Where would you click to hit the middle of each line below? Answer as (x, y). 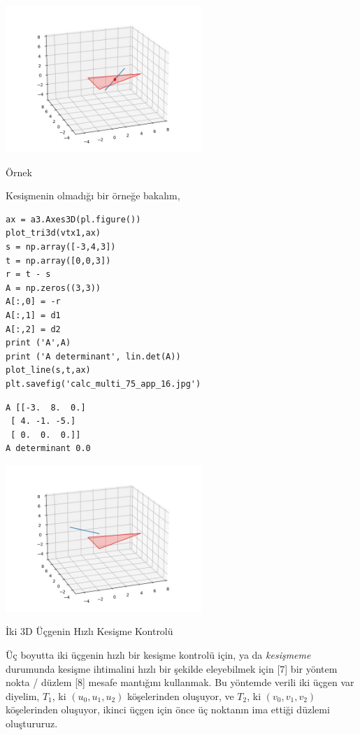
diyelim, (23, 695)
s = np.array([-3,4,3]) (61, 247)
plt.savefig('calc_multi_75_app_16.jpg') (103, 384)
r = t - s (28, 274)
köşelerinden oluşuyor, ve (180, 695)
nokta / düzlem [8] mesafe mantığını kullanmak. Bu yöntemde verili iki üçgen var (180, 682)
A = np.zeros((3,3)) (53, 288)
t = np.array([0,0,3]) (58, 261)
